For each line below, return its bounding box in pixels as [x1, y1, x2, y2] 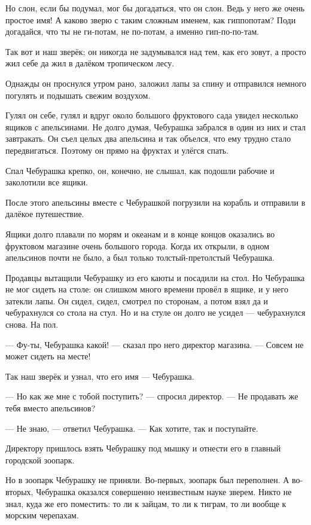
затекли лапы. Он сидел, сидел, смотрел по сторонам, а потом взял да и [5, 294, 269, 307]
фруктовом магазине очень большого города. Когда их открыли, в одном [5, 239, 270, 252]
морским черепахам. [5, 509, 79, 521]
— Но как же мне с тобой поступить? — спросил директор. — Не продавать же [5, 390, 298, 402]
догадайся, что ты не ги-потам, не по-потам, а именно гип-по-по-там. [5, 25, 260, 38]
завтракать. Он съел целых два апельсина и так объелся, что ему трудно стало [5, 132, 291, 145]
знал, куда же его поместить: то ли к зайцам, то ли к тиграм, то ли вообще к [5, 497, 286, 509]
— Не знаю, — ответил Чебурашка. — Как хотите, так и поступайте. [5, 422, 258, 434]
